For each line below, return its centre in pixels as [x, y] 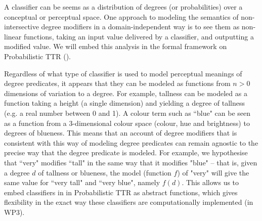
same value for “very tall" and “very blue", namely [82, 182]
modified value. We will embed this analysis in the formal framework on [116, 46]
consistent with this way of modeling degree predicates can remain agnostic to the [131, 142]
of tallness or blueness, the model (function [105, 172]
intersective [21, 27]
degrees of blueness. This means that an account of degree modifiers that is [121, 133]
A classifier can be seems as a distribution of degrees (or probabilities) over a [123, 7]
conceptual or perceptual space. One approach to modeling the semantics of [121, 16]
